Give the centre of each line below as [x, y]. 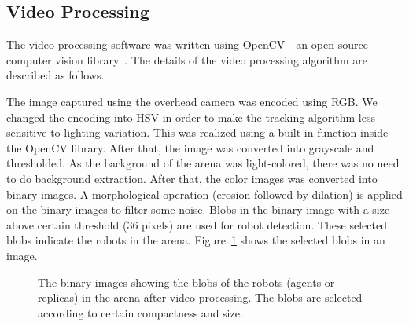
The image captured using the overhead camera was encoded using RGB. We [192, 101]
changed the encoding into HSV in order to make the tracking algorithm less [191, 117]
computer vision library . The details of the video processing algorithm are [187, 59]
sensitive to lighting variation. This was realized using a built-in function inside [197, 132]
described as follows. [55, 75]
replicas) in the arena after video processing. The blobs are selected [200, 297]
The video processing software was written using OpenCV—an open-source [187, 44]
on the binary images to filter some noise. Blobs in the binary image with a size [198, 209]
